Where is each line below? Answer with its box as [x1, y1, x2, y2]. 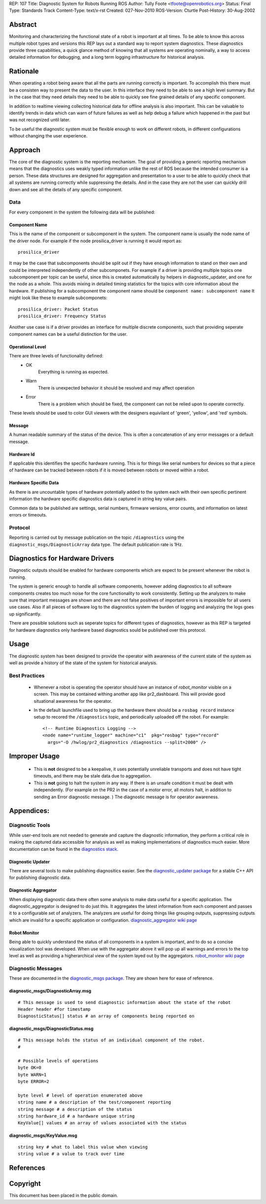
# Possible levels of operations [18, 1058, 99, 1064]
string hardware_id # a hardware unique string [18, 1114, 135, 1119]
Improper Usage [9, 752, 60, 761]
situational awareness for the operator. [33, 698, 112, 704]
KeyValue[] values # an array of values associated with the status [18, 1120, 187, 1126]
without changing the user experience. [9, 133, 88, 139]
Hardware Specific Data [9, 480, 59, 486]
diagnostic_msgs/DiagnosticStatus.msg [9, 1026, 94, 1032]
